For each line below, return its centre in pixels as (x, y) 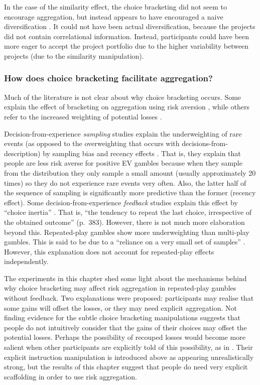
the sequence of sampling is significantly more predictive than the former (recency (130, 192)
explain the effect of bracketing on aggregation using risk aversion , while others (127, 107)
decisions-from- (205, 143)
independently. (26, 261)
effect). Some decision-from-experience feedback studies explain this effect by (121, 202)
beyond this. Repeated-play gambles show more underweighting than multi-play (127, 232)
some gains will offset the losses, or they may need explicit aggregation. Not (121, 307)
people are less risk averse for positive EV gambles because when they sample (123, 163)
